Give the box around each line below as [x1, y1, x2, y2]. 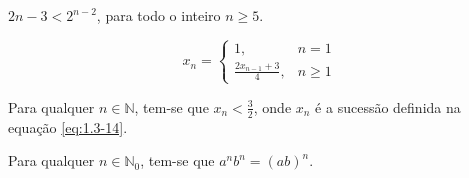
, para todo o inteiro [96, 5, 221, 25]
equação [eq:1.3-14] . [8, 116, 128, 137]
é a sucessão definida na [315, 96, 461, 117]
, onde [253, 96, 292, 117]
